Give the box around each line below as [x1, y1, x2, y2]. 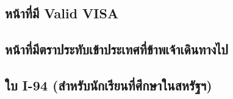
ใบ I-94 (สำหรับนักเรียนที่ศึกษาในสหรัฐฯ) [5, 75, 212, 94]
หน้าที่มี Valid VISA [5, 4, 119, 23]
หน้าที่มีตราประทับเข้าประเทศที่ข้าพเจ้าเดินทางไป [5, 40, 229, 59]
